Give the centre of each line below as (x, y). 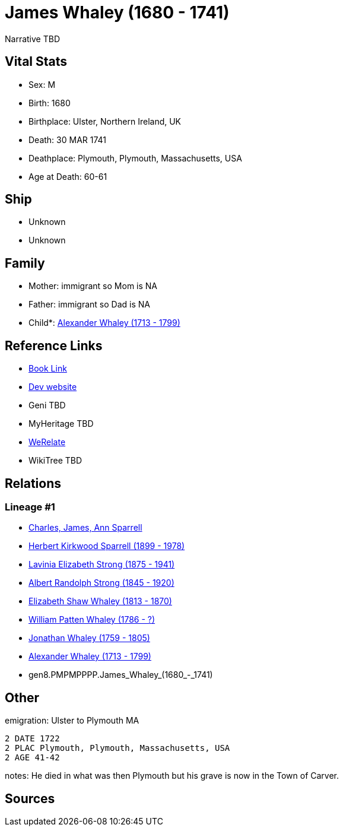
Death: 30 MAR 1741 (68, 139)
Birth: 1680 (50, 103)
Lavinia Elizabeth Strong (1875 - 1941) (102, 564)
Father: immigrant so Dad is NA (89, 305)
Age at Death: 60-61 (68, 176)
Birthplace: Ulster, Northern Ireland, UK (105, 121)
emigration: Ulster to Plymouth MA (72, 721)
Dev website (53, 387)
